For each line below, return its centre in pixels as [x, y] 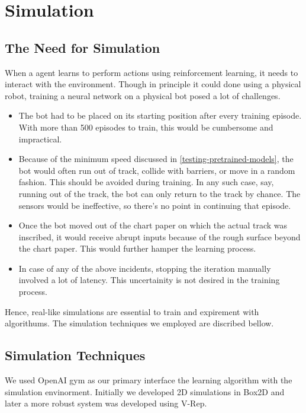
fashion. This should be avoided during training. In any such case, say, [146, 182]
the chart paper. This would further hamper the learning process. [137, 248]
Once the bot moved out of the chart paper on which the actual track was [153, 225]
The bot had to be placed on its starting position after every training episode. [160, 115]
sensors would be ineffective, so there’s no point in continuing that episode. [155, 205]
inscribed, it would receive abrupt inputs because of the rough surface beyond [160, 236]
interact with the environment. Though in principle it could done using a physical [153, 84]
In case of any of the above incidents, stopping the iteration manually [145, 268]
